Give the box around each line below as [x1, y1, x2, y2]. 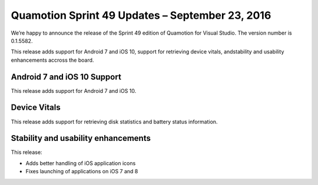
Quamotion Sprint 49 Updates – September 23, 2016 [11, 9, 271, 22]
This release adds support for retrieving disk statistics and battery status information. [11, 118, 218, 125]
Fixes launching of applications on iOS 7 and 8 [25, 168, 138, 175]
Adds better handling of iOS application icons [25, 159, 136, 167]
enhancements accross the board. [11, 56, 94, 63]
